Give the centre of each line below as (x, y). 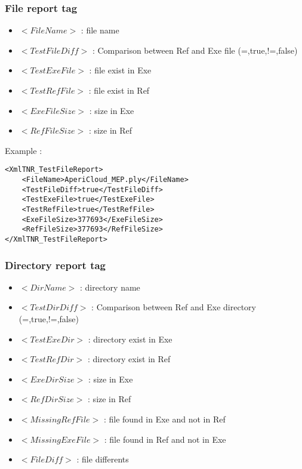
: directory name (110, 287)
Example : (24, 150)
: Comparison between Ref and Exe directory (174, 307)
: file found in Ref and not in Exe (165, 439)
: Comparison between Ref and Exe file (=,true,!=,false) (195, 50)
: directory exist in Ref (129, 359)
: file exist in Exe (120, 70)
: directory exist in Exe (130, 339)
